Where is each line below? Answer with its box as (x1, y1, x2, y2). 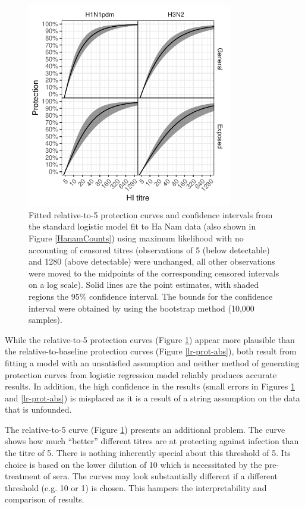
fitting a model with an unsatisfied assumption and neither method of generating (5, 356, 300, 369)
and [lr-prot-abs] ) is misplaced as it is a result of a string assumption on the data (5, 391, 300, 404)
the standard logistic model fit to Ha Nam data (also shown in (29, 220, 256, 232)
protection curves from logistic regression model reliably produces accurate (5, 368, 277, 381)
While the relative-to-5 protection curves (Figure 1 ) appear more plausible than (5, 333, 295, 345)
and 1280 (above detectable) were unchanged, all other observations (29, 255, 275, 268)
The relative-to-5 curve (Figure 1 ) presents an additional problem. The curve (5, 423, 285, 435)
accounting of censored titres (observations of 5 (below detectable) (29, 243, 270, 256)
